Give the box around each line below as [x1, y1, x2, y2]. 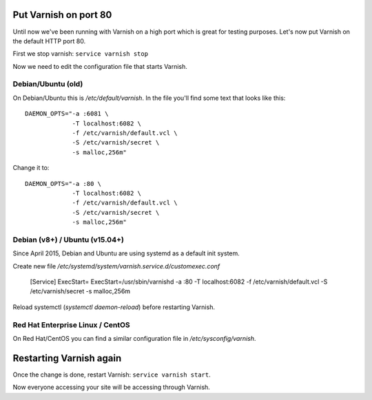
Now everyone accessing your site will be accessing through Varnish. [12, 383, 210, 392]
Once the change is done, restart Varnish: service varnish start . [12, 370, 211, 379]
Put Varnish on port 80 [12, 9, 112, 21]
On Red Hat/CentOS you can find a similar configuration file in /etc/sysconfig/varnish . [12, 334, 256, 342]
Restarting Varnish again [12, 352, 122, 364]
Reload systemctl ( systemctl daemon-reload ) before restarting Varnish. [12, 303, 215, 311]
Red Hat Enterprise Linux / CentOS [12, 320, 130, 330]
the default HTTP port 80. [12, 36, 86, 45]
